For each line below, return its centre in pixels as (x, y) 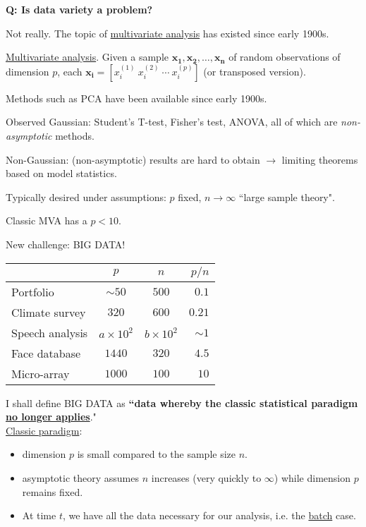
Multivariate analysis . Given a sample (87, 57)
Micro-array (41, 373)
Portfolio (33, 291)
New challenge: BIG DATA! (66, 244)
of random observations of (285, 57)
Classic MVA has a (47, 220)
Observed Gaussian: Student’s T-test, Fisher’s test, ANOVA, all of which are (172, 122)
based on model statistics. (61, 173)
